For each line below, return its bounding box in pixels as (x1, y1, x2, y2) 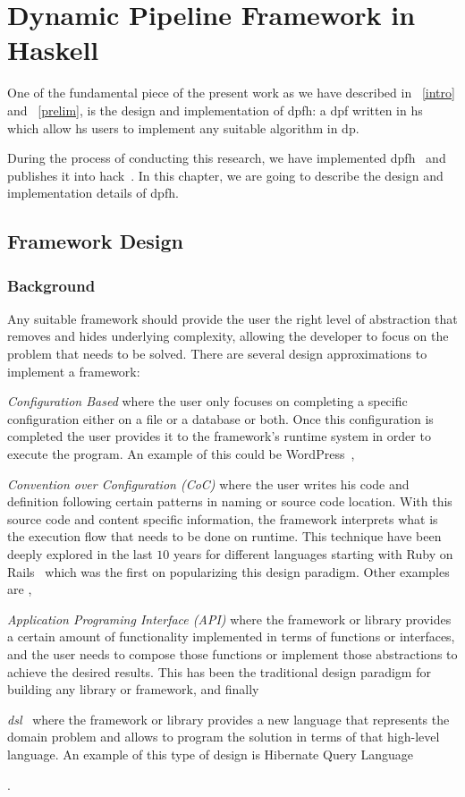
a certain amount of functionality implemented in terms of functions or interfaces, (7, 627, 455, 646)
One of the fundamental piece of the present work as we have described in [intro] (7, 83, 455, 102)
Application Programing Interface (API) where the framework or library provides (7, 609, 452, 628)
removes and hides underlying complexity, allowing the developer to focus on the (7, 326, 449, 345)
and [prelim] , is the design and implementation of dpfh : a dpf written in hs (7, 100, 423, 119)
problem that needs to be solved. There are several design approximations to (7, 344, 427, 363)
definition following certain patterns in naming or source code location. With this (7, 492, 452, 511)
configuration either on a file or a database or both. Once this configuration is (7, 409, 434, 428)
